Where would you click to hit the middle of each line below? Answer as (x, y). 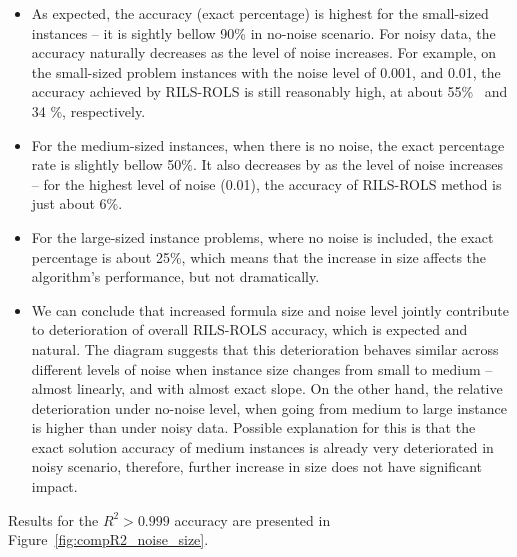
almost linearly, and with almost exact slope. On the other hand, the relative (267, 388)
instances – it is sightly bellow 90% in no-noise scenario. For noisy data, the (263, 32)
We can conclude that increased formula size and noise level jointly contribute (270, 309)
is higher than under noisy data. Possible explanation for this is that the (253, 427)
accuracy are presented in (252, 519)
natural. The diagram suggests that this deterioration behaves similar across (265, 348)
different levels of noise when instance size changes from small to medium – (262, 368)
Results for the (53, 519)
